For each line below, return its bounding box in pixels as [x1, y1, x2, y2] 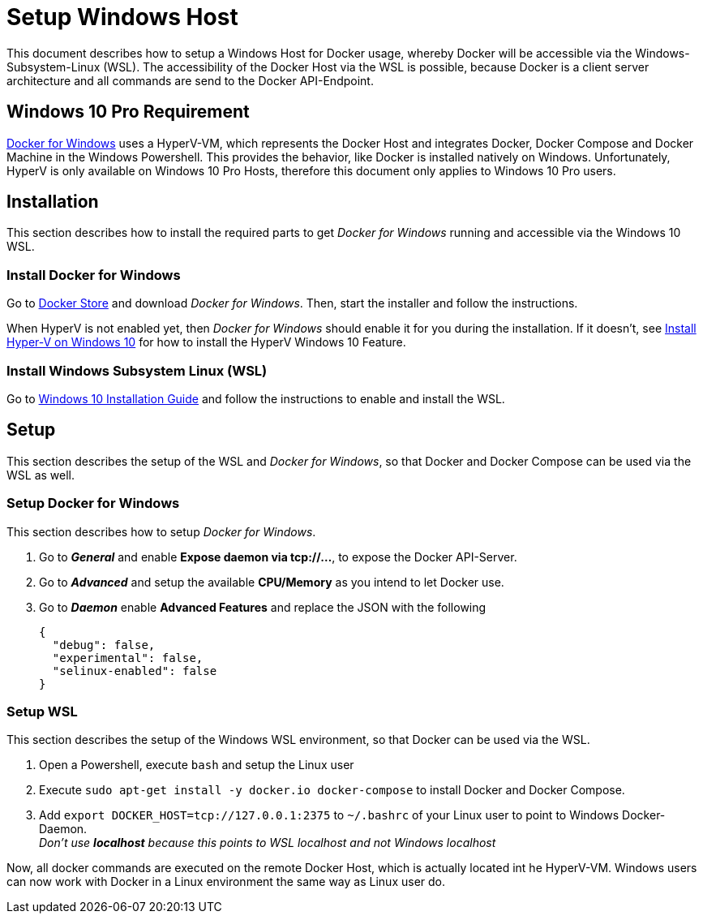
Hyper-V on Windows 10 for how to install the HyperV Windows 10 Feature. [6, 335, 406, 350]
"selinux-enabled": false [52, 664, 217, 677]
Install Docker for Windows [6, 266, 181, 283]
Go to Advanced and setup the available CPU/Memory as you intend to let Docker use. [39, 574, 504, 589]
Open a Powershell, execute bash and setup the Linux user [39, 758, 354, 772]
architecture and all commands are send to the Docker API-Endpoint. [6, 73, 374, 88]
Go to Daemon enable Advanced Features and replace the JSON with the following [39, 600, 487, 614]
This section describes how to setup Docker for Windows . [6, 524, 316, 539]
